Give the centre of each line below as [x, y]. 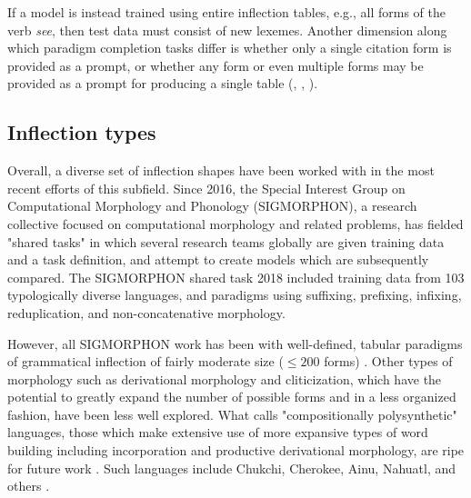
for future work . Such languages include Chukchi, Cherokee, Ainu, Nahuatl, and [232, 468]
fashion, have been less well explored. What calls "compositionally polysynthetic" [232, 414]
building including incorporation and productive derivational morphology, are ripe [236, 450]
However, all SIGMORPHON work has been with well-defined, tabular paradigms [235, 343]
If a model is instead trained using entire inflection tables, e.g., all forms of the [226, 12]
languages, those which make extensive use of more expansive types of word [218, 432]
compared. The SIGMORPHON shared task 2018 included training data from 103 [236, 277]
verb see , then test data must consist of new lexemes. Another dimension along [227, 30]
